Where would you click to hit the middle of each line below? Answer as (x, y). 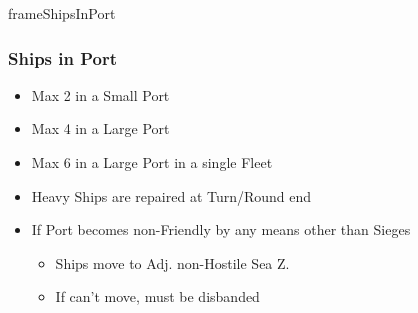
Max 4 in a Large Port (100, 128)
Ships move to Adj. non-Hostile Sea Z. (172, 262)
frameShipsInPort (62, 13)
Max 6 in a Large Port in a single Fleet (152, 162)
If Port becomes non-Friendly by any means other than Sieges (221, 229)
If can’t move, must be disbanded (157, 296)
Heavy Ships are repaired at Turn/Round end (171, 195)
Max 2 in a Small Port (100, 94)
